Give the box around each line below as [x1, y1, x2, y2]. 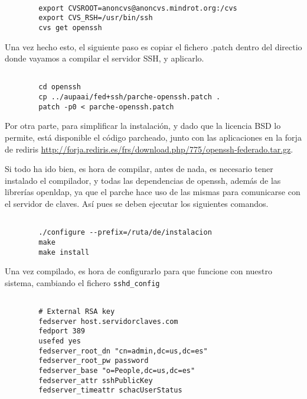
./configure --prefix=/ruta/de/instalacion [38, 228, 212, 237]
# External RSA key [38, 307, 115, 316]
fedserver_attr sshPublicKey [38, 376, 153, 385]
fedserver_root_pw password [38, 356, 149, 365]
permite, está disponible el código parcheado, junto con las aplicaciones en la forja [5, 131, 302, 144]
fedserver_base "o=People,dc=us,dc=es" [38, 366, 195, 375]
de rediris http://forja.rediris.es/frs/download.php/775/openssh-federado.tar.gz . [5, 142, 293, 155]
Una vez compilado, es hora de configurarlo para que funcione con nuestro [5, 265, 273, 277]
